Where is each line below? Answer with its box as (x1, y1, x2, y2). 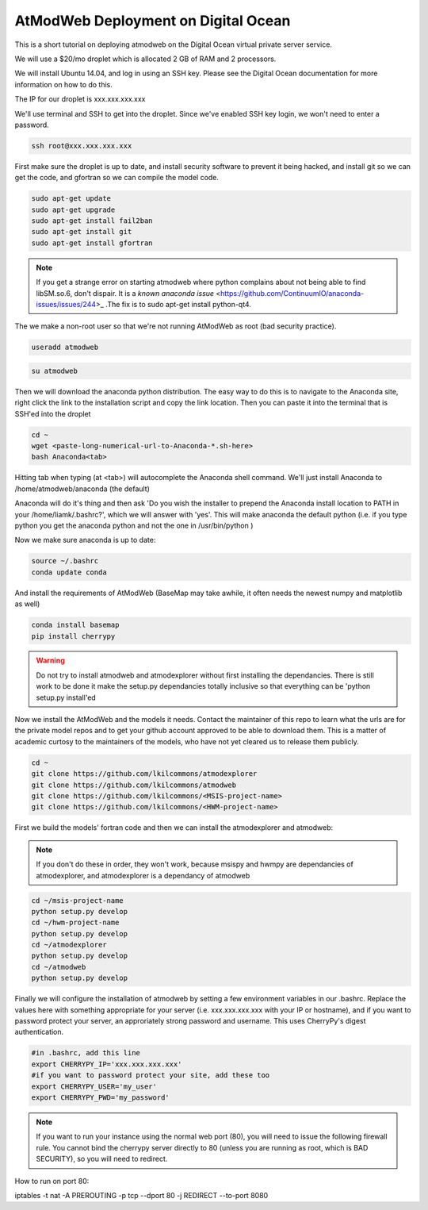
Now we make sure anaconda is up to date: (14, 536, 156, 545)
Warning (36, 655, 65, 666)
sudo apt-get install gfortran (31, 238, 154, 248)
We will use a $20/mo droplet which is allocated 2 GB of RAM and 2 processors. (14, 54, 277, 63)
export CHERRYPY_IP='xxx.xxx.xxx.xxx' (31, 1059, 182, 1069)
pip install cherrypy (31, 632, 116, 640)
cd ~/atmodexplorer (31, 940, 107, 950)
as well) (14, 599, 40, 609)
